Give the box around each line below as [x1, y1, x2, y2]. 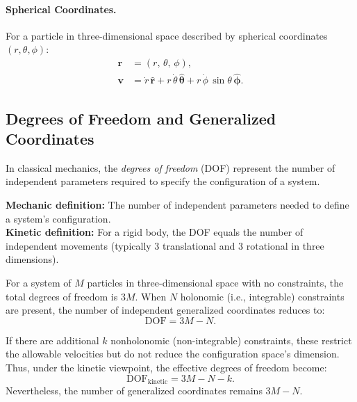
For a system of [6, 275, 72, 290]
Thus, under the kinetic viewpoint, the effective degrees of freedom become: [6, 360, 327, 374]
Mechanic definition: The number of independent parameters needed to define [6, 198, 349, 212]
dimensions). [6, 252, 59, 266]
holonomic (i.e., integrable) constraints [180, 289, 344, 303]
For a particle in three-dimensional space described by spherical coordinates [6, 28, 328, 42]
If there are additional [6, 332, 99, 347]
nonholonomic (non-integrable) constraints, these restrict [110, 332, 352, 347]
